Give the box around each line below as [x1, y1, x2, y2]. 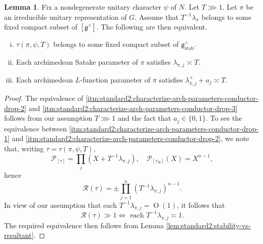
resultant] [4, 230, 34, 240]
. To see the [206, 113, 242, 123]
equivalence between [4, 123, 67, 133]
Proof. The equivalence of [4, 93, 83, 103]
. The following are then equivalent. [96, 21, 208, 32]
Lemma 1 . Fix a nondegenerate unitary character [4, 2, 161, 12]
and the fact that [118, 113, 171, 123]
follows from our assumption [4, 113, 93, 123]
